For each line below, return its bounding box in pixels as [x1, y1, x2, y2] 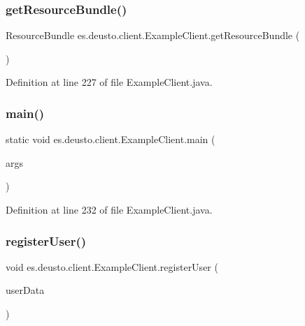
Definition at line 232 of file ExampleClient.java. [6, 202, 213, 216]
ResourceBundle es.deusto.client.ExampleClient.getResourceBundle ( [6, 28, 300, 43]
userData [6, 283, 45, 297]
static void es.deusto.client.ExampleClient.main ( [6, 132, 215, 147]
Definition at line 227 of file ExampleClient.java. [6, 75, 213, 89]
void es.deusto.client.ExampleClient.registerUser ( [6, 259, 218, 274]
